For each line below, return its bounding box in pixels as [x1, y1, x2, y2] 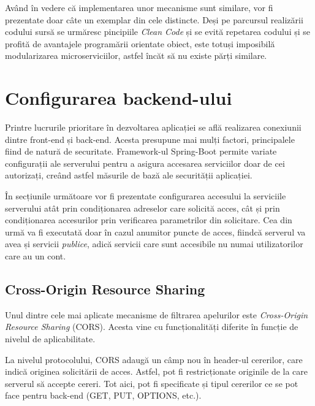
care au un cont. [5, 250, 66, 262]
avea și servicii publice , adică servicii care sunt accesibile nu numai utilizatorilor [5, 237, 303, 250]
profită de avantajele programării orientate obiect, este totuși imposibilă [5, 37, 275, 50]
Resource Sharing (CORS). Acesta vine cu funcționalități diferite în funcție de [5, 320, 298, 333]
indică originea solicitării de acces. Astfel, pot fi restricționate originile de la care [5, 365, 308, 378]
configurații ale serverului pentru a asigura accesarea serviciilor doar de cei [5, 156, 285, 169]
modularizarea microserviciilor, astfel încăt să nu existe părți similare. [5, 49, 267, 62]
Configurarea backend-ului [5, 85, 232, 110]
